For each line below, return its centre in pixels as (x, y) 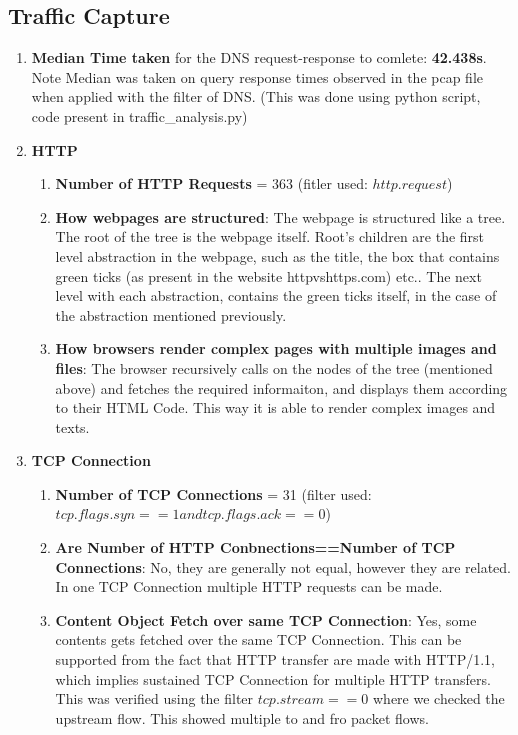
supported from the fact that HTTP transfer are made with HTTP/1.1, (275, 659)
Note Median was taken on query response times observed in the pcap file (257, 76)
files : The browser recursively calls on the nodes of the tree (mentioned (274, 367)
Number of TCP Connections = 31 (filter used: (213, 493)
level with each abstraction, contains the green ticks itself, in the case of (276, 295)
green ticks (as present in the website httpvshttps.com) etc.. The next (268, 275)
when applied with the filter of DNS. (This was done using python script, (256, 96)
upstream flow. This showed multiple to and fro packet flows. (242, 717)
